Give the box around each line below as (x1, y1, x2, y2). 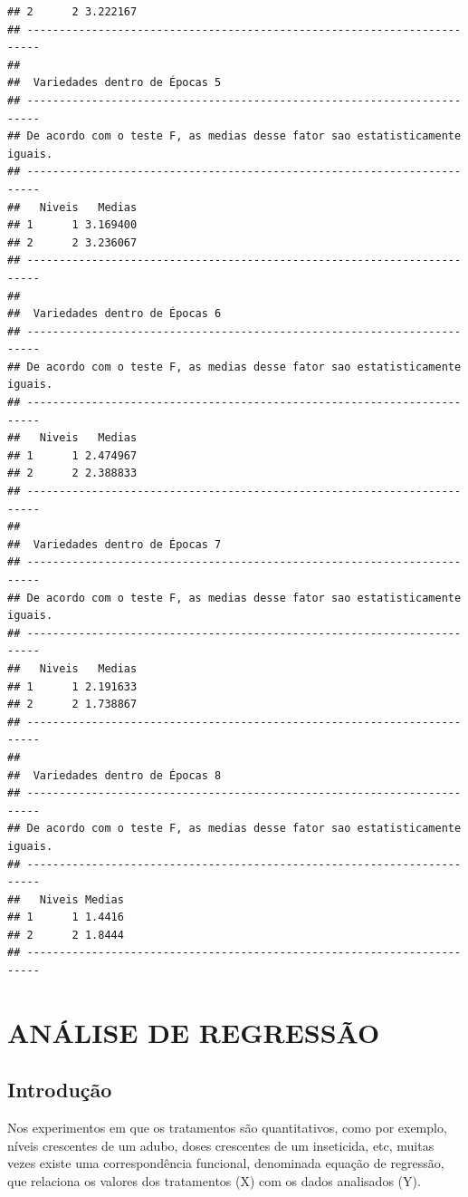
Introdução (7, 1076, 112, 1104)
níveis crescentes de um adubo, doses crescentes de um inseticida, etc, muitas (7, 1135, 435, 1154)
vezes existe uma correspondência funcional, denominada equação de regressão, (7, 1154, 444, 1173)
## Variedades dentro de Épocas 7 (7, 537, 222, 551)
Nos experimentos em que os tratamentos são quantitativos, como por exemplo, (7, 1118, 447, 1137)
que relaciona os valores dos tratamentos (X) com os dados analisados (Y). (7, 1172, 421, 1191)
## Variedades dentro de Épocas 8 (7, 768, 222, 782)
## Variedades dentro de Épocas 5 (7, 76, 222, 90)
